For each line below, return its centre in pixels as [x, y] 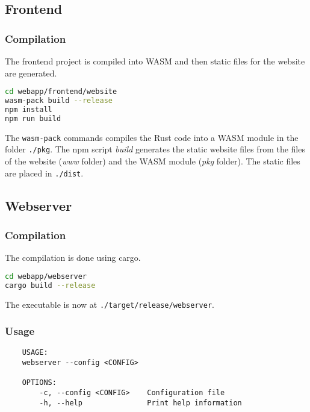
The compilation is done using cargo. [73, 257]
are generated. [31, 73]
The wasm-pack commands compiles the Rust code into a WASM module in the [152, 137]
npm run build [33, 118]
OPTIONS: [39, 383]
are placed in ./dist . [44, 173]
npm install [29, 109]
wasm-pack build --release [59, 101]
